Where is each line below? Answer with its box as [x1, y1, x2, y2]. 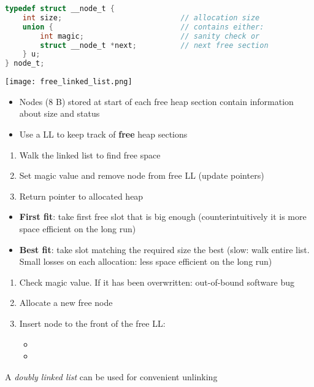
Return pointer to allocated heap [19, 189, 144, 202]
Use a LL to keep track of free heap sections [19, 127, 188, 140]
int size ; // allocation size [22, 13, 260, 22]
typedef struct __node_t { [5, 4, 115, 13]
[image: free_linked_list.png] [5, 77, 132, 87]
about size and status [19, 107, 100, 120]
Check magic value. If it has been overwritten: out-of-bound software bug [19, 275, 295, 288]
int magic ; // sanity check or [40, 31, 260, 41]
